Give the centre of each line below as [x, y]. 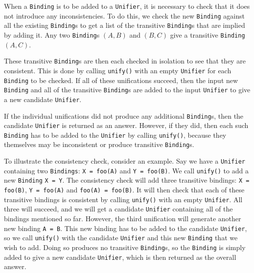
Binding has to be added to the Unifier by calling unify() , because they [115, 135]
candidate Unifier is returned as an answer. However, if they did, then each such [126, 125]
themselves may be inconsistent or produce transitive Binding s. [99, 144]
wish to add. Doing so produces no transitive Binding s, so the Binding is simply [125, 247]
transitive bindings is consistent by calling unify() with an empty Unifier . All [123, 199]
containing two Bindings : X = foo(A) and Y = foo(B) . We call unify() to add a [126, 170]
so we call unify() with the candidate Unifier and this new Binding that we [121, 238]
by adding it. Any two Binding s [52, 34]
